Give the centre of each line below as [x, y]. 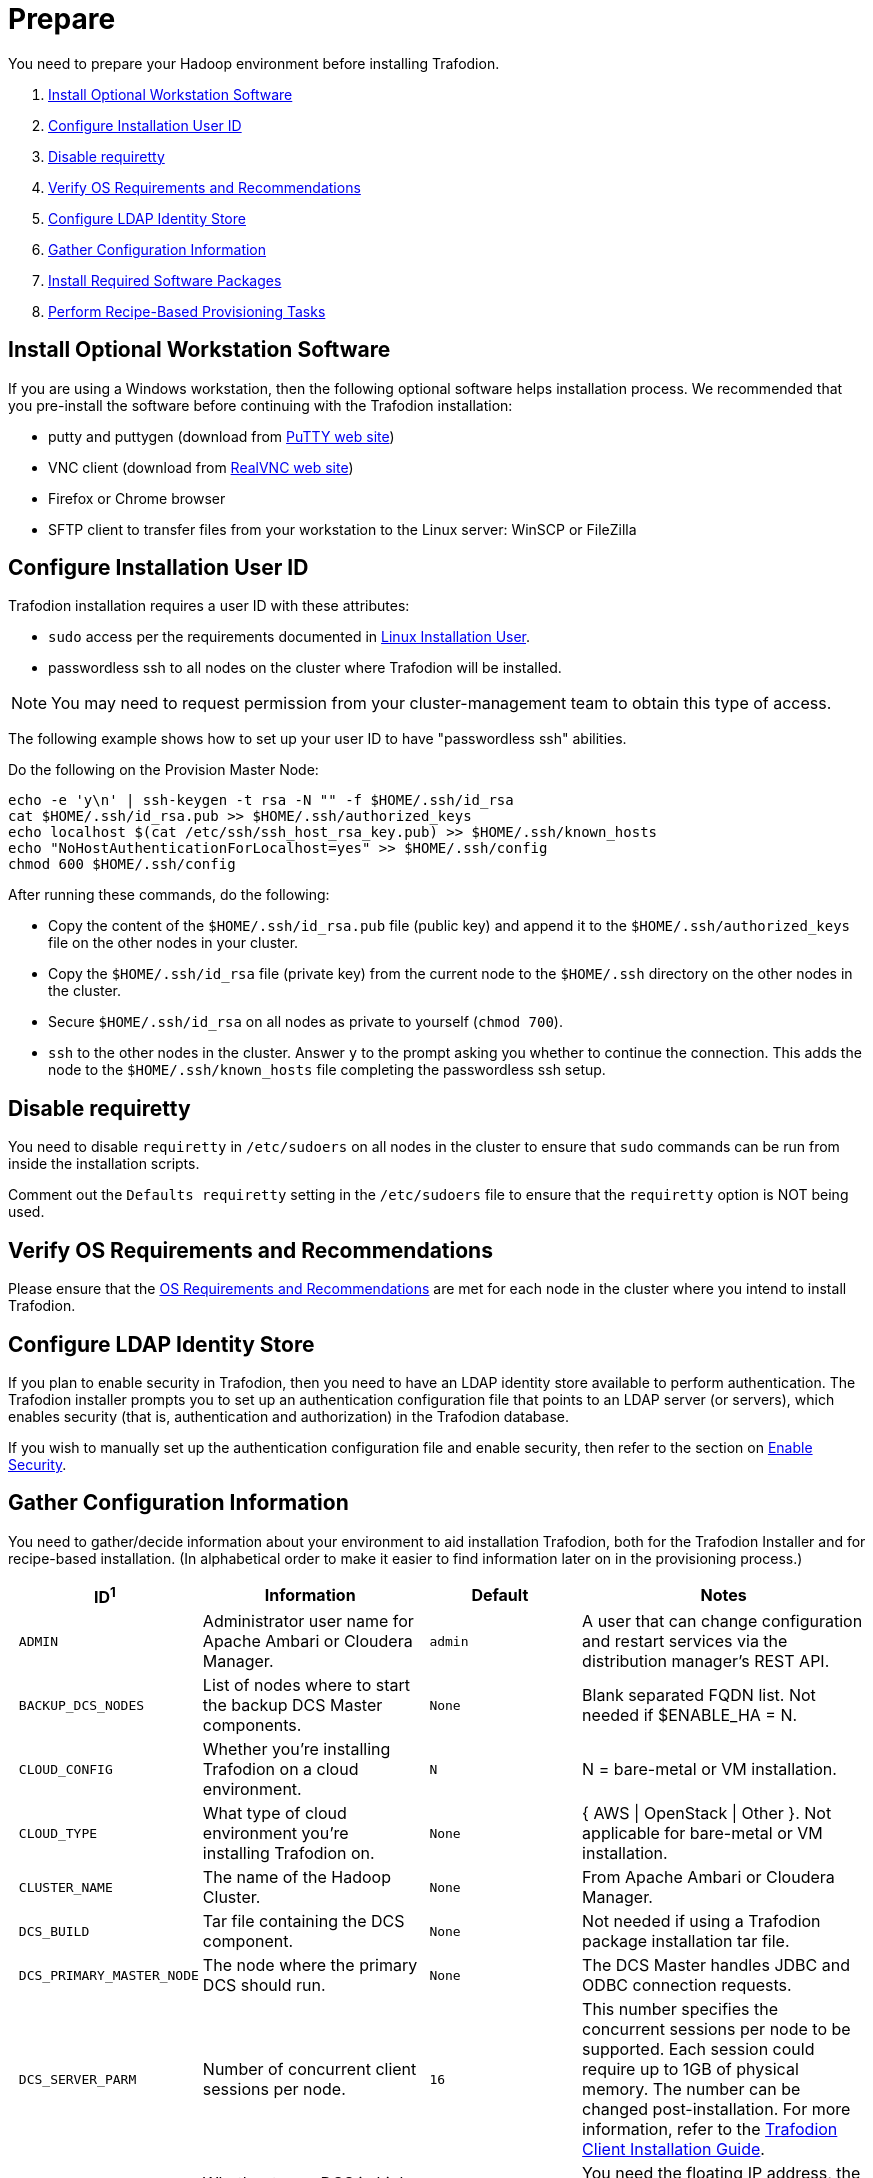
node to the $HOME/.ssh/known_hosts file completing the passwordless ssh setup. [327, 1070]
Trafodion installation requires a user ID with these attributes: [209, 606]
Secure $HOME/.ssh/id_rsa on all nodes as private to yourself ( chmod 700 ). [305, 1022]
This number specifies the [680, 2009]
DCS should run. [264, 1985]
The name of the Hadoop [296, 1877]
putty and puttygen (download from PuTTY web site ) [221, 436]
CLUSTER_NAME [65, 1887]
